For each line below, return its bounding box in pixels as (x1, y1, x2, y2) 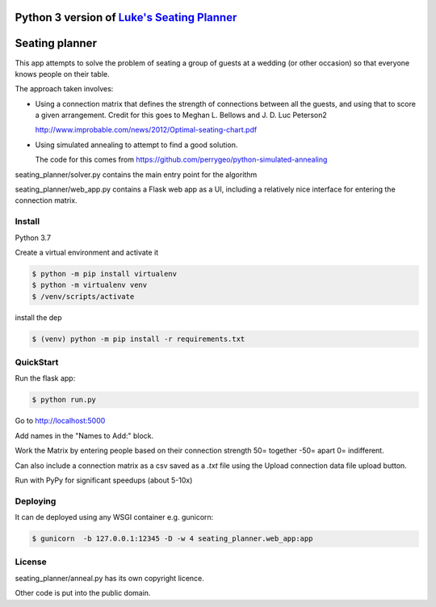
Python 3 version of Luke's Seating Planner (15, 11, 237, 24)
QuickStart (15, 356, 59, 368)
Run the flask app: (15, 373, 76, 383)
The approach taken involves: (15, 84, 114, 94)
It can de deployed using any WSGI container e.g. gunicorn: (15, 512, 214, 522)
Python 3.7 (15, 233, 52, 242)
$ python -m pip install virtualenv (31, 269, 178, 278)
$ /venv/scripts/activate (31, 292, 135, 301)
